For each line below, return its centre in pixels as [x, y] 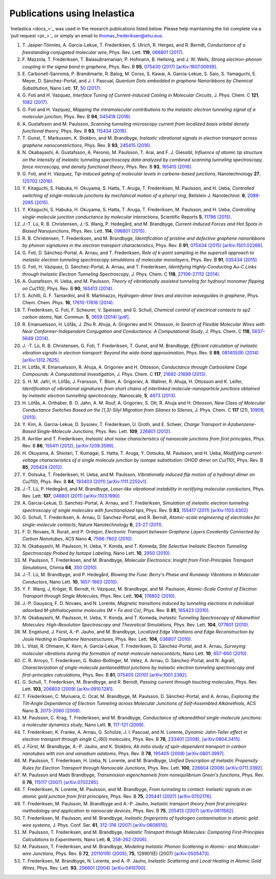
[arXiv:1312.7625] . [41, 360]
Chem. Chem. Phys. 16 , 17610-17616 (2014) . [68, 303]
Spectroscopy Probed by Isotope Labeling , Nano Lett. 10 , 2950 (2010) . [97, 553]
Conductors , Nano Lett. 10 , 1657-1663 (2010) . [70, 582]
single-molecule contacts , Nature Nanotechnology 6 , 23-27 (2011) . [93, 525]
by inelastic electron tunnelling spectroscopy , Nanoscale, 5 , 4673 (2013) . [99, 396]
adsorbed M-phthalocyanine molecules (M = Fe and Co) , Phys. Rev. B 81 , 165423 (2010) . [116, 611]
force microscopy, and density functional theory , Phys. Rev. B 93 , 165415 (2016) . [107, 167]
